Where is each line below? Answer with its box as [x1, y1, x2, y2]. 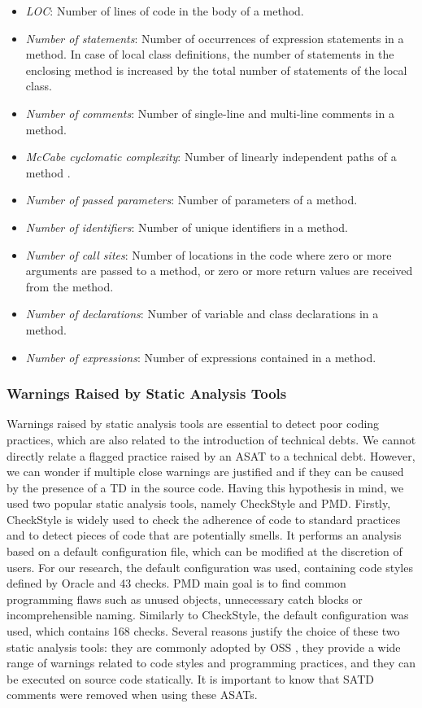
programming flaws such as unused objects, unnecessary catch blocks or [7, 590, 363, 607]
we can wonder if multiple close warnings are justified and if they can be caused [7, 463, 404, 480]
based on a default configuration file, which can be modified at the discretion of [7, 543, 402, 560]
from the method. [25, 278, 114, 295]
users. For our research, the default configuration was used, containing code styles [7, 558, 413, 575]
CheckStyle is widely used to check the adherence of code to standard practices [7, 510, 401, 527]
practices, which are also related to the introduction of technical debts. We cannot [7, 430, 416, 448]
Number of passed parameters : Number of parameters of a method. [25, 191, 358, 208]
